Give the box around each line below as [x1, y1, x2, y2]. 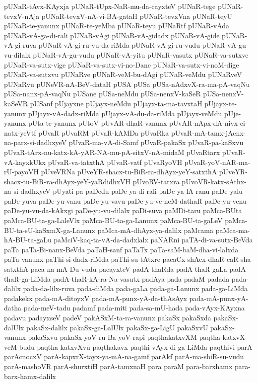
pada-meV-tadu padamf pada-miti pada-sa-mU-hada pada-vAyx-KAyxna [23, 303, 245, 313]
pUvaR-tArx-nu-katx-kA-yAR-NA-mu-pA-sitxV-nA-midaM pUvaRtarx [4, 147, 220, 157]
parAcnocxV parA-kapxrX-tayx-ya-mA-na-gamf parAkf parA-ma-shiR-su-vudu [4, 351, 244, 362]
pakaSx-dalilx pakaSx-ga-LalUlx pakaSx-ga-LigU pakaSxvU [26, 322, 208, 332]
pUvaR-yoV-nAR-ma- [184, 156, 251, 167]
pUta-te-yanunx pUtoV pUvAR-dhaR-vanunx [28, 118, 167, 128]
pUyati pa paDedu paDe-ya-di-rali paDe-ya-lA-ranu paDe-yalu [53, 186, 243, 196]
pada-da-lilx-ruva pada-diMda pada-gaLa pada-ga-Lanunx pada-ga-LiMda [23, 283, 248, 294]
